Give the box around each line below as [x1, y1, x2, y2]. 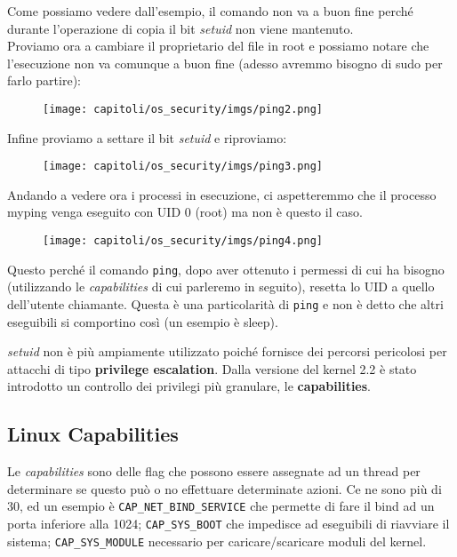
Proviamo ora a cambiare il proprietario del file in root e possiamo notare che [7, 36, 429, 55]
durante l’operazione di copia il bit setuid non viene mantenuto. [7, 19, 354, 37]
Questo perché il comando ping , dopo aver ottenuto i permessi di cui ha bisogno [7, 259, 445, 278]
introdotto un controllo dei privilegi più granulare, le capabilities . [7, 377, 372, 395]
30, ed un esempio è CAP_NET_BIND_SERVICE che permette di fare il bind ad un [7, 497, 435, 515]
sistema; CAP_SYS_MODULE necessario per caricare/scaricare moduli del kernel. [7, 531, 427, 550]
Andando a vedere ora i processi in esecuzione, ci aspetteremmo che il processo [7, 185, 437, 203]
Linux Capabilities [7, 420, 179, 448]
